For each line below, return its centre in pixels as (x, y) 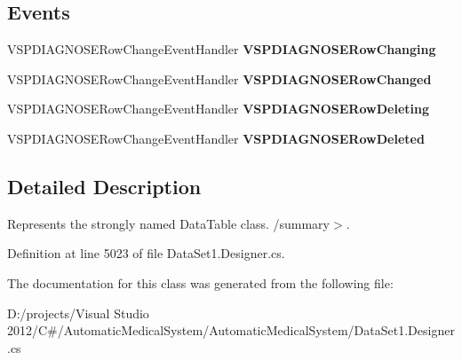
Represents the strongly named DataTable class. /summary (168, 223)
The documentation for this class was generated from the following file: (200, 282)
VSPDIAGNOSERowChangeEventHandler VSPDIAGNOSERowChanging (222, 49)
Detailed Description (104, 186)
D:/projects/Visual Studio (78, 313)
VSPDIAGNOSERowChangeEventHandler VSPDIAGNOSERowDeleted (216, 138)
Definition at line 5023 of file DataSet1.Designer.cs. (146, 253)
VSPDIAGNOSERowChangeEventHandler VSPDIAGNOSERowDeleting (218, 109)
